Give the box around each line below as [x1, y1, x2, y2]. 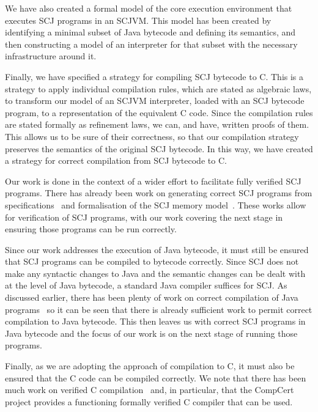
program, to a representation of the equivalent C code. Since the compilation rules [5, 106, 313, 119]
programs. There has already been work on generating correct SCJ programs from [5, 186, 312, 199]
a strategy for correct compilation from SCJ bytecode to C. [5, 154, 227, 167]
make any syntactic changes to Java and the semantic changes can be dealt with [5, 267, 306, 279]
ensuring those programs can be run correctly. [5, 223, 177, 235]
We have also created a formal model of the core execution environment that [5, 2, 292, 14]
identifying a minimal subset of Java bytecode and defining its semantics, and [5, 26, 296, 39]
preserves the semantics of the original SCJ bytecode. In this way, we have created [5, 142, 313, 155]
